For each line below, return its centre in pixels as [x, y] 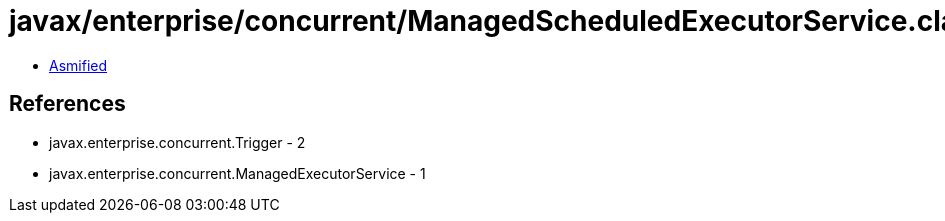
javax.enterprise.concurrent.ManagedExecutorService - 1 [237, 173]
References [67, 104]
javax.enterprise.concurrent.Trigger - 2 [177, 142]
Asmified [78, 65]
